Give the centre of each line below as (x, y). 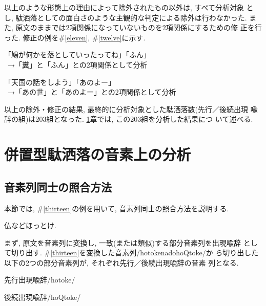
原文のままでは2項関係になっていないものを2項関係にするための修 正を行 (139, 27)
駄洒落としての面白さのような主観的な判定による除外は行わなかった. (131, 17)
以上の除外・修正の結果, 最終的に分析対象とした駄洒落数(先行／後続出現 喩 (131, 109)
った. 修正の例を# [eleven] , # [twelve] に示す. (75, 37)
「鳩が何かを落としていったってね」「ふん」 (77, 54)
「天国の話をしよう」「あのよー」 (60, 82)
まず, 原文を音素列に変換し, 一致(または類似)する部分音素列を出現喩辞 (122, 242)
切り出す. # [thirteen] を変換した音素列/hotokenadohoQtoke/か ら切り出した (135, 253)
